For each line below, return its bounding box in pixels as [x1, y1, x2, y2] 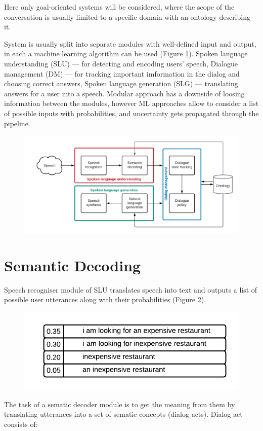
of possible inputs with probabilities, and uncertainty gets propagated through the [4, 107, 259, 118]
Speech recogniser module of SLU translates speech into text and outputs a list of [4, 284, 257, 295]
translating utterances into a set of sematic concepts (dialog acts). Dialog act [4, 409, 243, 419]
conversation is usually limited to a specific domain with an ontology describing [4, 11, 250, 22]
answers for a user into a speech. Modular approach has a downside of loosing [4, 88, 245, 98]
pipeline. [4, 118, 30, 128]
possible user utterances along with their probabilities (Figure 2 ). [4, 294, 206, 305]
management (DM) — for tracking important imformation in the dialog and [4, 68, 240, 79]
